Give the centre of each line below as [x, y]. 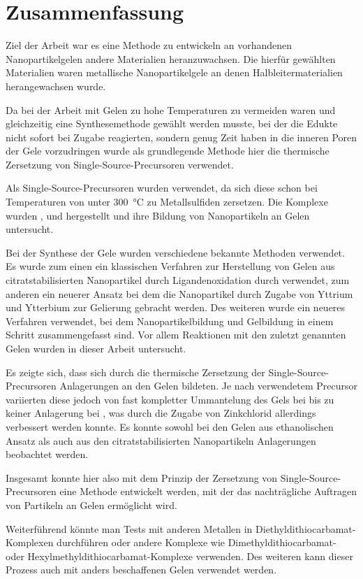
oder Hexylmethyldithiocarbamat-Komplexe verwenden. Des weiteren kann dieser [179, 556]
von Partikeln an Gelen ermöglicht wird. [91, 505]
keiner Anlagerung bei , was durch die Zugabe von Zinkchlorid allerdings [161, 413]
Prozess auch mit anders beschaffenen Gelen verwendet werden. [141, 570]
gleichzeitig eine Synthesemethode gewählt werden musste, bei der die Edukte [172, 123]
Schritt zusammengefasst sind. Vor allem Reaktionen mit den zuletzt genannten [176, 335]
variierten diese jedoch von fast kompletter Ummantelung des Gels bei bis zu [170, 399]
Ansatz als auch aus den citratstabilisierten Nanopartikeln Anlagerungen [161, 440]
